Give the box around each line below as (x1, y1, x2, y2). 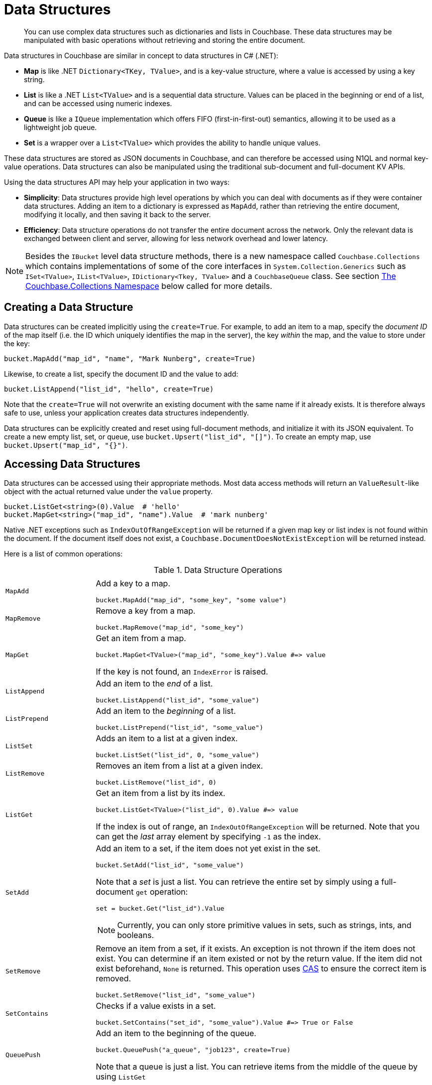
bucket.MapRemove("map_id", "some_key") (96, 624, 244, 632)
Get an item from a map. (96, 633, 186, 644)
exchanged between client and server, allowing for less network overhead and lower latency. (24, 234, 328, 243)
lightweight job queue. (24, 123, 97, 132)
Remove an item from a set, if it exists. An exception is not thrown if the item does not (96, 944, 416, 954)
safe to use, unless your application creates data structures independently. (4, 408, 249, 417)
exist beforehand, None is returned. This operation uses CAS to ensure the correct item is (96, 963, 427, 974)
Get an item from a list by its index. (96, 788, 225, 799)
